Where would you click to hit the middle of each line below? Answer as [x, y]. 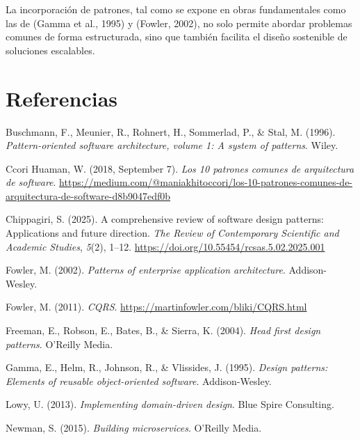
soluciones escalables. [50, 50]
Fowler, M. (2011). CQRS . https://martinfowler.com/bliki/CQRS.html [156, 307]
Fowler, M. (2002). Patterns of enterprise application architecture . [146, 270]
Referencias [62, 98]
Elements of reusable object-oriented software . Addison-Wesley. [139, 380]
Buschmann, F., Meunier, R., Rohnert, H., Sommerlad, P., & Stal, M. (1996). [171, 131]
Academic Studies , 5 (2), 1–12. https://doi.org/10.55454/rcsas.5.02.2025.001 [165, 246]
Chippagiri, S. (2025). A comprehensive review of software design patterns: [165, 219]
